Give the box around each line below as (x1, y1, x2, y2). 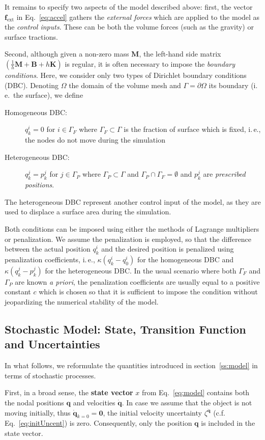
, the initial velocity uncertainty (103, 407, 202, 418)
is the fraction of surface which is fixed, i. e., (124, 124, 261, 134)
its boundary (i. (209, 79, 258, 90)
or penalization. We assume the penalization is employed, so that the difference (5, 233, 251, 244)
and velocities (73, 397, 115, 408)
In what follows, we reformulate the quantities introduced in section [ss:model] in (5, 360, 258, 371)
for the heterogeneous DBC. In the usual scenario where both (45, 265, 237, 276)
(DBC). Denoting (5, 79, 58, 90)
